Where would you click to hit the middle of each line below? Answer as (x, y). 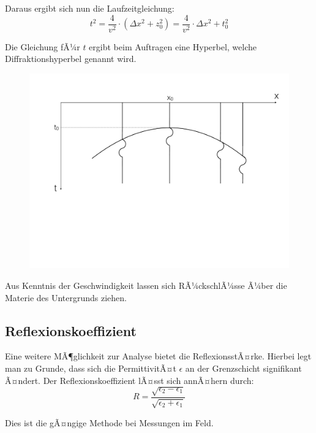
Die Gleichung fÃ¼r (43, 46)
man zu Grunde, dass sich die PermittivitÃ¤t (91, 368)
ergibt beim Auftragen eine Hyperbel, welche (173, 46)
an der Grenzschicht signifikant (243, 368)
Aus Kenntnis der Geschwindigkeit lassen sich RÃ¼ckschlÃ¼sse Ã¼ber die (146, 285)
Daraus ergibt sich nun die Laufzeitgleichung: (90, 8)
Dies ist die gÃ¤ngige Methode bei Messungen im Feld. (109, 422)
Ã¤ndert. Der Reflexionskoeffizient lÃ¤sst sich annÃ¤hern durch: (130, 380)
